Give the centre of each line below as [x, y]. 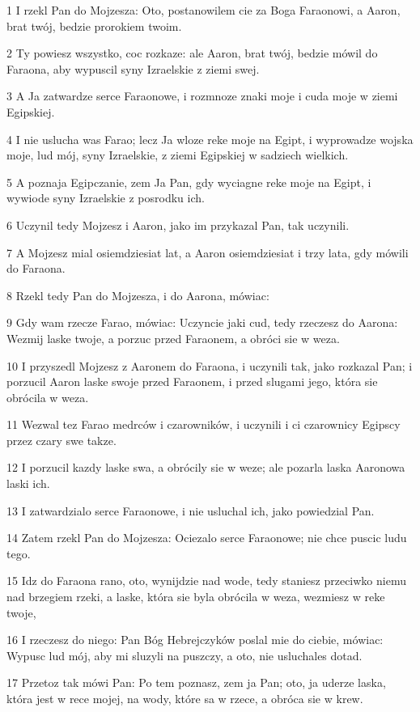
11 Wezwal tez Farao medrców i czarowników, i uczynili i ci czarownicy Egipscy [204, 424]
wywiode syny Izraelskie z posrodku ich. [106, 198]
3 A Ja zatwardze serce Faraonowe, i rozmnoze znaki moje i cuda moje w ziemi [202, 96]
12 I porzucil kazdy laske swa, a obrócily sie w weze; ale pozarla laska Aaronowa [206, 467]
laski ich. [28, 483]
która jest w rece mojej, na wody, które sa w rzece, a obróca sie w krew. [185, 698]
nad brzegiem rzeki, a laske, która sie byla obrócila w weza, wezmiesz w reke [196, 597]
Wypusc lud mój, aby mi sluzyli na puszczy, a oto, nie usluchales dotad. [185, 655]
